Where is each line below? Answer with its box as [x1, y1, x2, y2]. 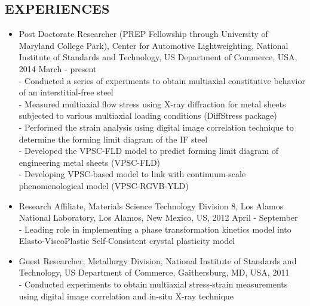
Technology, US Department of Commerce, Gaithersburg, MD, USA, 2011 [19, 266, 290, 279]
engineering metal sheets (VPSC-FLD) [19, 156, 161, 168]
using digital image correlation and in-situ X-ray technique [19, 289, 234, 302]
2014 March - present [19, 62, 97, 75]
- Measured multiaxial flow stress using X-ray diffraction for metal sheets [19, 97, 286, 110]
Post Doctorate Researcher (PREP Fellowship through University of [19, 27, 268, 40]
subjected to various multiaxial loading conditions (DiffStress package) [19, 109, 277, 122]
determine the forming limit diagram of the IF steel [19, 132, 208, 145]
